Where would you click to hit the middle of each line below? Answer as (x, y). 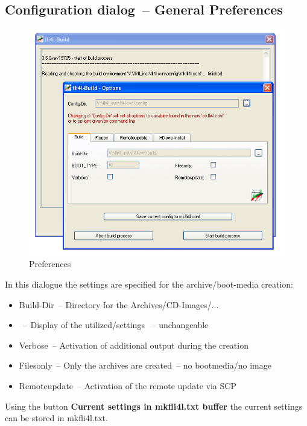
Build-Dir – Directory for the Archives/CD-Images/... (119, 304)
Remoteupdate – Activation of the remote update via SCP (128, 385)
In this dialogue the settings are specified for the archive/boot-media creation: (149, 284)
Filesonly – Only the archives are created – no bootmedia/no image (145, 365)
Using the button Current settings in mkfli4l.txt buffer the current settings (154, 406)
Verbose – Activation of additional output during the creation (134, 345)
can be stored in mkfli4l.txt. (56, 418)
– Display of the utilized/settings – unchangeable (116, 325)
